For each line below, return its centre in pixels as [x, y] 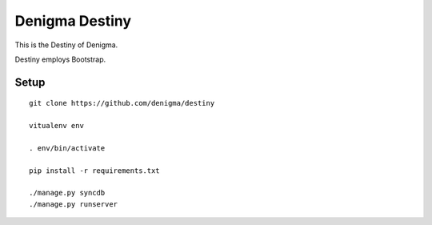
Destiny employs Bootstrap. [60, 59]
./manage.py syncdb [67, 193]
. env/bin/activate [67, 148]
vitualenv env [56, 126]
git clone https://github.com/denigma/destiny [122, 103]
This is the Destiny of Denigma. [66, 45]
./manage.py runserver [74, 204]
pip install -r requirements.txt [94, 171]
